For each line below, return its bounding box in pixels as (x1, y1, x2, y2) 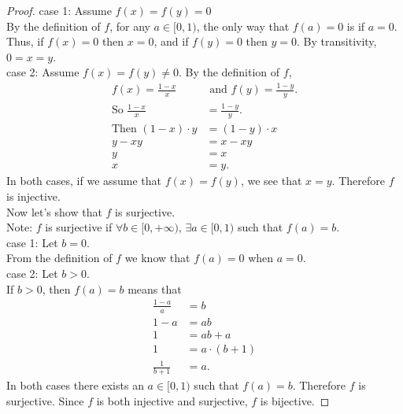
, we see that (240, 172, 302, 189)
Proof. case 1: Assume (6, 2, 112, 18)
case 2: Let (6, 265, 58, 281)
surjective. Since (6, 392, 84, 408)
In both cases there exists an (6, 377, 144, 394)
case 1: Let (6, 234, 58, 250)
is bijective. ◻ (260, 392, 330, 408)
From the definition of (6, 250, 113, 266)
